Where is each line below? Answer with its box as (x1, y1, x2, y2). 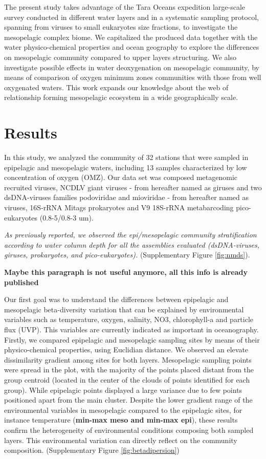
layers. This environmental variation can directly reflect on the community (4, 434, 237, 445)
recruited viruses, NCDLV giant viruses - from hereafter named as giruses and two (4, 182, 262, 192)
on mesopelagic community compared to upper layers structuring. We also (4, 51, 236, 62)
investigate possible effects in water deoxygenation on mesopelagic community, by (4, 62, 259, 72)
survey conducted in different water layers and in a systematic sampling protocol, (4, 11, 259, 22)
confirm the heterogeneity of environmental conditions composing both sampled (4, 424, 254, 435)
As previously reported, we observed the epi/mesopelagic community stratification (4, 229, 257, 240)
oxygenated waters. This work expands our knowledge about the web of (4, 82, 229, 92)
